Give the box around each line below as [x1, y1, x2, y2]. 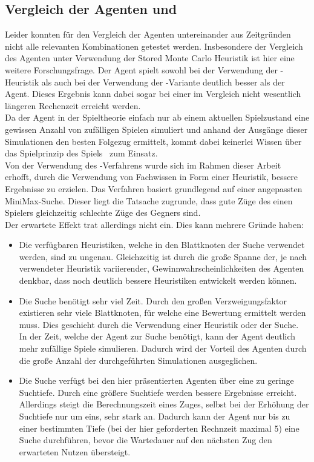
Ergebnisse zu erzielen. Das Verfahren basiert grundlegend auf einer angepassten [5, 182, 303, 195]
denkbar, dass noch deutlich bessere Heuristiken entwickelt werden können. [19, 274, 297, 287]
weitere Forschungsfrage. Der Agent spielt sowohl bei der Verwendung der [5, 63, 278, 76]
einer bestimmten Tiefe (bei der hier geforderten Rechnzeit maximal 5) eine [19, 421, 299, 434]
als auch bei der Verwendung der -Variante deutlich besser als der [41, 75, 285, 88]
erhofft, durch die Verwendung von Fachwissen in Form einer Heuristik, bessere [5, 170, 298, 183]
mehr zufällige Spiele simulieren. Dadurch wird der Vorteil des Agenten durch [19, 342, 307, 355]
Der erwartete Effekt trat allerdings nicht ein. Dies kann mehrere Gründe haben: [5, 218, 304, 230]
